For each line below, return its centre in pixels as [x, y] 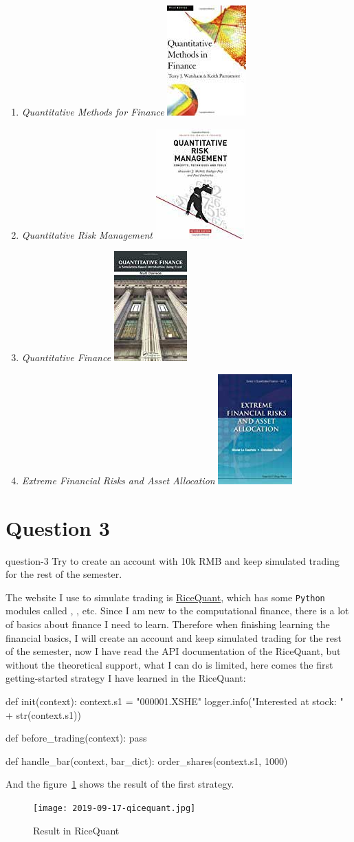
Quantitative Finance [66, 357]
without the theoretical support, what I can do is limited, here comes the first [169, 664]
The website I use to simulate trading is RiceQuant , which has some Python [165, 597]
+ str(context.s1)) [43, 714]
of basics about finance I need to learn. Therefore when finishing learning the [168, 624]
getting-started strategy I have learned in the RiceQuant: [126, 678]
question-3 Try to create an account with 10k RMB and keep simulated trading [173, 560]
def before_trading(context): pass [76, 738]
